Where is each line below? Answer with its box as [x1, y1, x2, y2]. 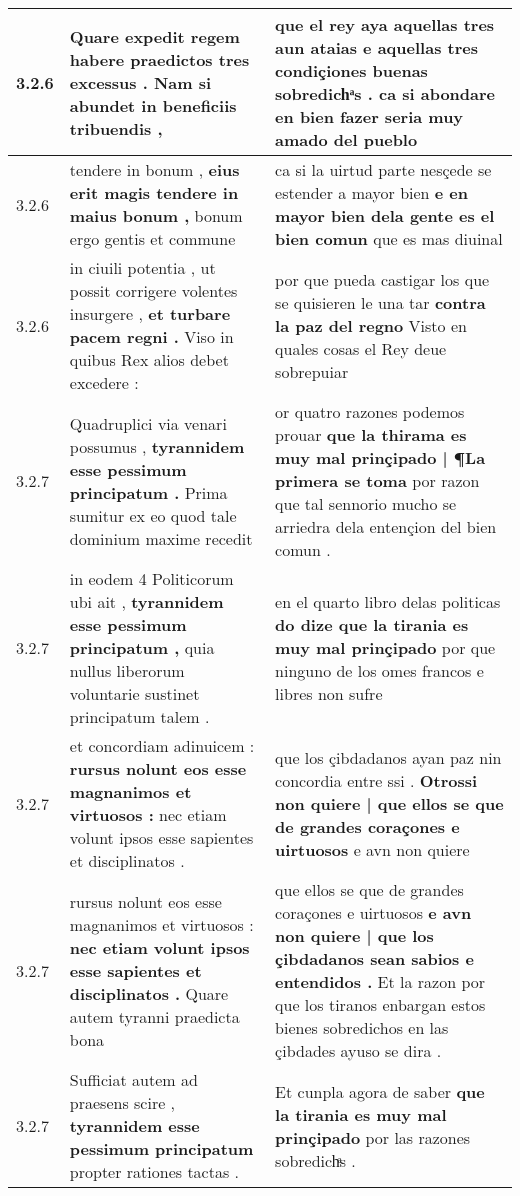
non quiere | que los [275, 924, 434, 947]
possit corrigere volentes [69, 279, 238, 302]
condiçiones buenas [275, 59, 428, 82]
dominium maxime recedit [69, 526, 253, 550]
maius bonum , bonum [69, 204, 243, 227]
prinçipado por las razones [275, 1125, 471, 1149]
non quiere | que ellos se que [275, 791, 504, 815]
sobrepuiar [275, 359, 349, 383]
